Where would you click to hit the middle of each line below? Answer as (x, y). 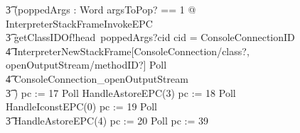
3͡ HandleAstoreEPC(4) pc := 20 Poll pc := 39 (107, 120)
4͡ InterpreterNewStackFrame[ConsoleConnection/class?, (128, 51)
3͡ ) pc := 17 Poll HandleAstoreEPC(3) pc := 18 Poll (121, 92)
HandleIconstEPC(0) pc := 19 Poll (82, 106)
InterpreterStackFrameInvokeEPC (79, 23)
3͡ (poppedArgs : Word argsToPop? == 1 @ (101, 9)
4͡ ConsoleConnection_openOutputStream (97, 78)
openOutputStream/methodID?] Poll (86, 65)
